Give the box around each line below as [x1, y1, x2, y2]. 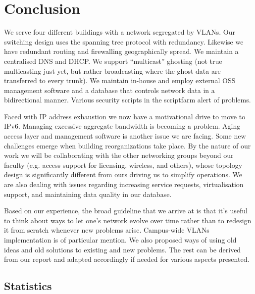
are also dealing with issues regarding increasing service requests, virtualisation [4, 179, 244, 190]
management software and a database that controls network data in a [4, 85, 215, 95]
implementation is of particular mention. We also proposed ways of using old [4, 235, 237, 245]
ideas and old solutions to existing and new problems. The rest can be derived [4, 244, 241, 254]
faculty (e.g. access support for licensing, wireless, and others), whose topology [4, 159, 243, 170]
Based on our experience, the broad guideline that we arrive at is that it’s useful [4, 205, 248, 216]
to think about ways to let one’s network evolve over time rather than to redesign [4, 215, 252, 225]
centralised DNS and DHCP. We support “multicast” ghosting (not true [4, 55, 222, 66]
